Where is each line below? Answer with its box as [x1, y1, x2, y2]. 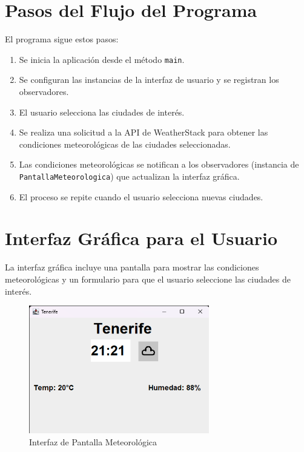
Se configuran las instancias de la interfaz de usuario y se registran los [19, 73, 279, 86]
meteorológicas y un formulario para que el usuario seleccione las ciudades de [5, 272, 291, 285]
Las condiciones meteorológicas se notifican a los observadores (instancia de [19, 158, 299, 171]
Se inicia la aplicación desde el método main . [19, 53, 185, 65]
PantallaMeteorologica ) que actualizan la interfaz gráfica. [19, 169, 240, 182]
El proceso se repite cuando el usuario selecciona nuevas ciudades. [19, 190, 263, 203]
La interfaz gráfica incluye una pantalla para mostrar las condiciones [5, 261, 259, 273]
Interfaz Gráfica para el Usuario [5, 226, 278, 251]
